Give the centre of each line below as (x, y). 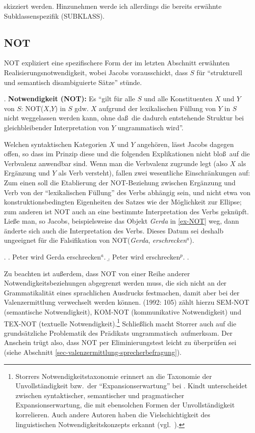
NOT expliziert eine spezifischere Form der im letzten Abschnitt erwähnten (117, 63)
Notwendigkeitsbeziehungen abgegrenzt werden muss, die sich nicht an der (115, 283)
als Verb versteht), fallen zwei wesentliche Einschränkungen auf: (154, 173)
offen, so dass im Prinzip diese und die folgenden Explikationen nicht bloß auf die (127, 154)
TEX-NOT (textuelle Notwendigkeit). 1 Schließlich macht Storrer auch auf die (120, 322)
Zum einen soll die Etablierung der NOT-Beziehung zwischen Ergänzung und (120, 182)
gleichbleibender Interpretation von (57, 127)
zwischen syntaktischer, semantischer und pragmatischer (100, 395)
